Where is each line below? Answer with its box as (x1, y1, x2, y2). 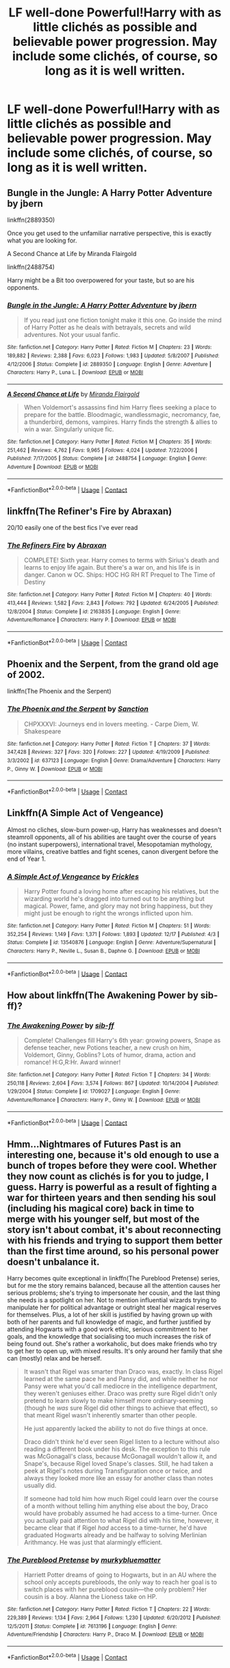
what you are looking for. (7, 236, 77, 244)
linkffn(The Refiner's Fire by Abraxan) (7, 505, 172, 517)
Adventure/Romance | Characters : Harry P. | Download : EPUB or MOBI (7, 616, 177, 624)
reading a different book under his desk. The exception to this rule (23, 1445, 211, 1453)
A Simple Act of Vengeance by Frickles (7, 872, 139, 881)
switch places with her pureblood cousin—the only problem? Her (23, 1585, 207, 1593)
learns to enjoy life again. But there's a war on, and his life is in (23, 564, 201, 572)
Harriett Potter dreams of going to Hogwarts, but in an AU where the (23, 1571, 217, 1579)
